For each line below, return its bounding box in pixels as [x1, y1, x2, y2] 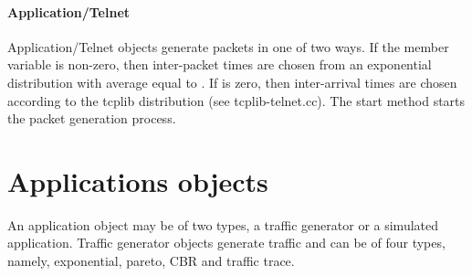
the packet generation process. [7, 109, 176, 128]
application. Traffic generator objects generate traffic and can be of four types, [7, 233, 446, 252]
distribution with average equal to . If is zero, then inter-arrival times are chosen [7, 72, 457, 91]
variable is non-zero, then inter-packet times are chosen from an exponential [7, 55, 432, 74]
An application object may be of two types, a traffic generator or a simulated [7, 215, 439, 234]
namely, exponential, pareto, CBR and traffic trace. [7, 251, 295, 271]
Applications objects [7, 162, 268, 199]
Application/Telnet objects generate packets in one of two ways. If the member [7, 37, 449, 56]
